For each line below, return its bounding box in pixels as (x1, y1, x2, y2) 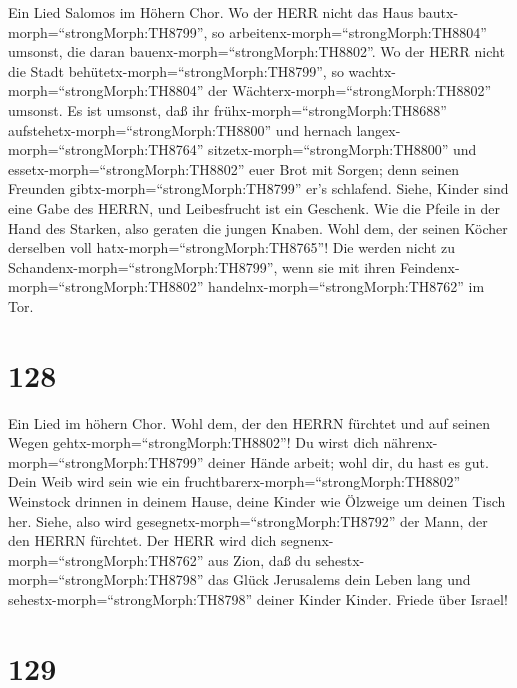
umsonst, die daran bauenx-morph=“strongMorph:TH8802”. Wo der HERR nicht (8, 41, 505, 62)
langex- (356, 119, 401, 140)
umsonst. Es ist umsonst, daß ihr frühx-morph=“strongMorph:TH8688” (8, 99, 447, 120)
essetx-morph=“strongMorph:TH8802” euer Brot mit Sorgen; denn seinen (8, 158, 460, 179)
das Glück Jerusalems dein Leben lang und (208, 569, 471, 590)
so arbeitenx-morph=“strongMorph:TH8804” (212, 21, 487, 42)
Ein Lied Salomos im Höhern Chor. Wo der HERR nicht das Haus (8, 2, 414, 22)
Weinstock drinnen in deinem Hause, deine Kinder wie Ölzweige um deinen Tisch (8, 491, 506, 511)
